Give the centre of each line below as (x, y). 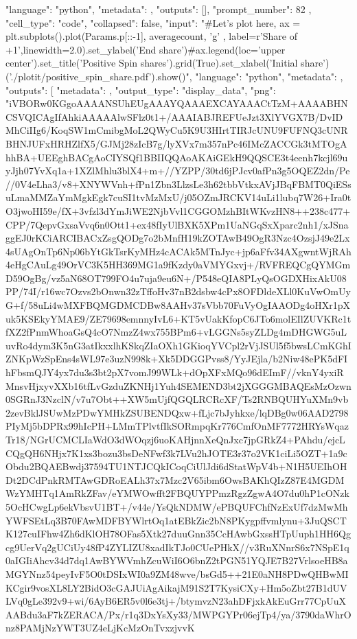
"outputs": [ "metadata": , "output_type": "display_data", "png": (141, 90)
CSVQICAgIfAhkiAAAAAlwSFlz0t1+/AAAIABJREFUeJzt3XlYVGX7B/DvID (174, 116)
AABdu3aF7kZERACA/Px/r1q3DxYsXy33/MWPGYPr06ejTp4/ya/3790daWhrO (178, 614)
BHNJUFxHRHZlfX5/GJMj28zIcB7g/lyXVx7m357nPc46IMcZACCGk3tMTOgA (176, 143)
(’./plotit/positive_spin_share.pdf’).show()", (99, 76)
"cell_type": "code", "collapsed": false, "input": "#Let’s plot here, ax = (153, 22)
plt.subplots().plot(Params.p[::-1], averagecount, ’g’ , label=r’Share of (151, 36)
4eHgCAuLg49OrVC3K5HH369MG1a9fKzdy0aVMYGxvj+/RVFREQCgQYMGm (178, 265)
